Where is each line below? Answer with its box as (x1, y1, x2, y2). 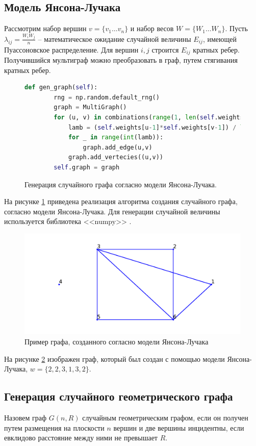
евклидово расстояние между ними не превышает (4, 432, 158, 443)
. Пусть (225, 23, 248, 34)
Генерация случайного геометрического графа (4, 388, 233, 404)
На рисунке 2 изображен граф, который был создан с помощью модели (4, 353, 225, 364)
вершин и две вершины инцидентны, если (113, 422, 244, 433)
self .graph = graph (54, 163, 120, 171)
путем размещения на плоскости (4, 422, 105, 433)
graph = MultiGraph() (54, 104, 127, 111)
